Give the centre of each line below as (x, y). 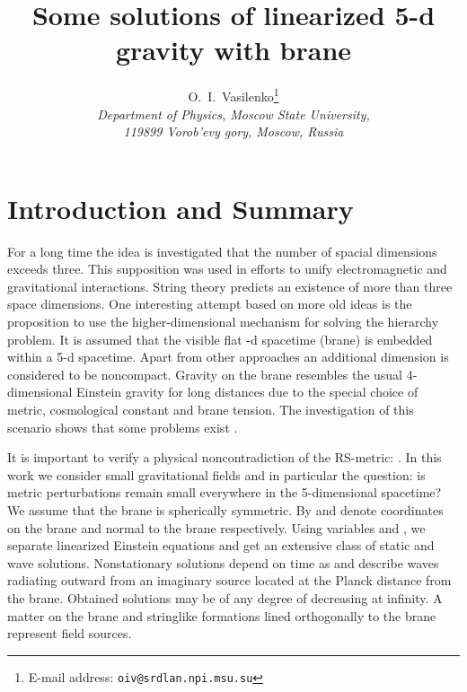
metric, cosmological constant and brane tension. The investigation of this (211, 410)
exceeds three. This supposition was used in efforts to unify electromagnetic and (227, 269)
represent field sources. (70, 633)
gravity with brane (233, 50)
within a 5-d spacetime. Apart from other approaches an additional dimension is (228, 357)
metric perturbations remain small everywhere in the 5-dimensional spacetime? (225, 492)
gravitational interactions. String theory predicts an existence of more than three (230, 286)
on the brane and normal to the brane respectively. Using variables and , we (216, 527)
